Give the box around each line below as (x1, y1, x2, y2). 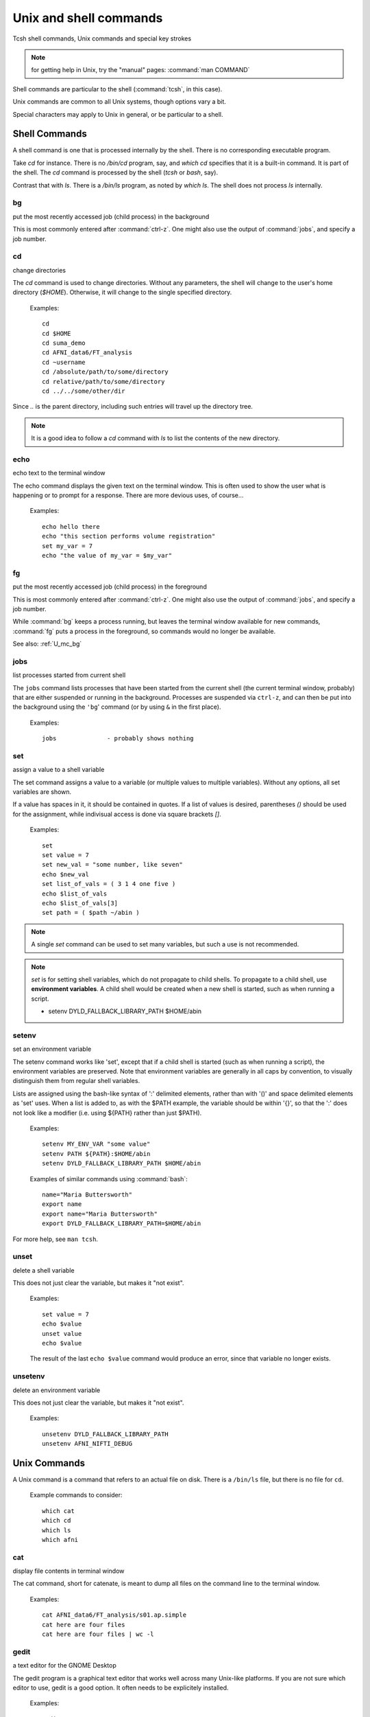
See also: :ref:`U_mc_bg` (12, 639, 82, 648)
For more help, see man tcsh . (12, 1235, 99, 1243)
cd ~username (42, 358, 86, 366)
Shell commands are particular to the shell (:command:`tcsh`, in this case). (12, 84, 223, 93)
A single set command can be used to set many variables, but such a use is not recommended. (31, 940, 299, 948)
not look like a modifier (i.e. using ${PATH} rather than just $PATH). (12, 1108, 202, 1117)
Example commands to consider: (29, 1491, 123, 1499)
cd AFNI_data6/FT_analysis (42, 349, 133, 356)
